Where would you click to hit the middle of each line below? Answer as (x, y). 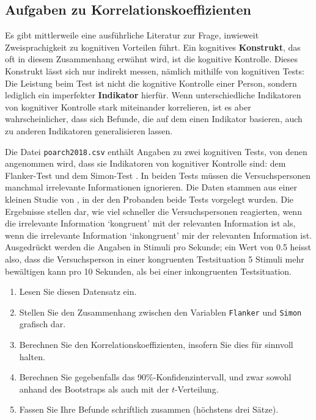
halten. (32, 356)
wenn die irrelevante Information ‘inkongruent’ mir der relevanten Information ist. (159, 235)
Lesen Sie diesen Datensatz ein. (78, 291)
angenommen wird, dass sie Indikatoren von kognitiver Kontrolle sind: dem (145, 163)
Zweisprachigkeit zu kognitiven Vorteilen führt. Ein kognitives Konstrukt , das (153, 47)
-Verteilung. (197, 389)
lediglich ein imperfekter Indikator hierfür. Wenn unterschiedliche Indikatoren (153, 95)
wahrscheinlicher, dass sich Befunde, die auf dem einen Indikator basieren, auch (154, 119)
